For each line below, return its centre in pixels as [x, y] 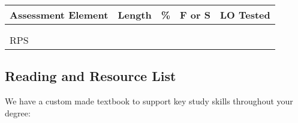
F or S [195, 15]
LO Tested [245, 15]
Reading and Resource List [91, 76]
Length [135, 15]
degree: [18, 112]
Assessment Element [59, 15]
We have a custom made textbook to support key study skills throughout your [149, 101]
